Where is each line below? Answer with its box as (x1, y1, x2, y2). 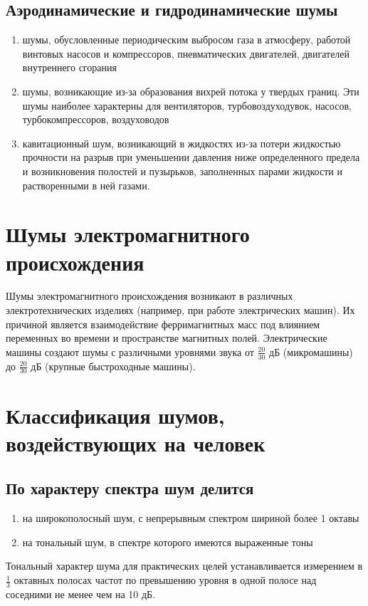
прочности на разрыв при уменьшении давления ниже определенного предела (22, 150, 360, 164)
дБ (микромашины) (269, 344, 353, 359)
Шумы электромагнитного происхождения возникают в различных (6, 288, 293, 303)
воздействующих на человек (6, 428, 266, 457)
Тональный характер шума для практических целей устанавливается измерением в (6, 558, 363, 573)
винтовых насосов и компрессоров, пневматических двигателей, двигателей (22, 46, 350, 61)
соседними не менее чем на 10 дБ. (6, 586, 155, 601)
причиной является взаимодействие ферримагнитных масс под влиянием (6, 316, 320, 331)
